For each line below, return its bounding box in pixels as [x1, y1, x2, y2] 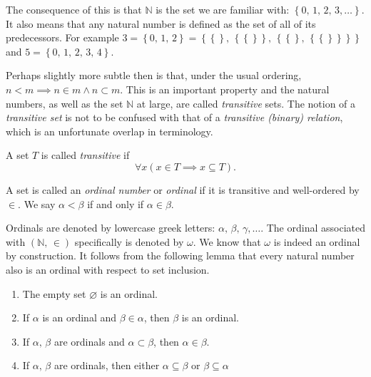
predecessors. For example [6, 30, 119, 45]
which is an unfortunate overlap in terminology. [6, 123, 213, 138]
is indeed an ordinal [273, 234, 360, 249]
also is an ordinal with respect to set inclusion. [6, 262, 210, 277]
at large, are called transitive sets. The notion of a [136, 95, 356, 110]
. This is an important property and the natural [120, 81, 330, 96]
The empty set [22, 286, 86, 301]
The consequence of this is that [6, 2, 142, 16]
